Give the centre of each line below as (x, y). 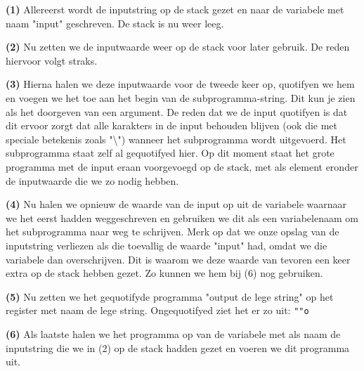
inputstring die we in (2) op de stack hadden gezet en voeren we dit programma (178, 347)
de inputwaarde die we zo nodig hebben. (92, 180)
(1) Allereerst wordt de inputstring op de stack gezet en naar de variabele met (175, 9)
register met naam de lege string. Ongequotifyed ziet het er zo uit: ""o (157, 310)
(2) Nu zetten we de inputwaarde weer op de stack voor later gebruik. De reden (178, 47)
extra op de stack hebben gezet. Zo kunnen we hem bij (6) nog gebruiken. (164, 273)
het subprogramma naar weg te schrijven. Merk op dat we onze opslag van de (173, 232)
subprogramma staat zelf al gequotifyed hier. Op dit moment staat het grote (170, 153)
